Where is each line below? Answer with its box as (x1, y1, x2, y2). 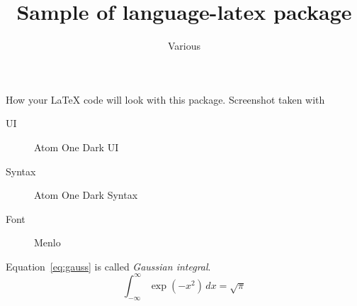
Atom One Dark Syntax (34, 187, 138, 202)
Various (167, 38, 201, 53)
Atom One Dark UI (34, 139, 119, 154)
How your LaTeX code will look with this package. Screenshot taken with (6, 92, 325, 106)
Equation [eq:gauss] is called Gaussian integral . (6, 258, 211, 273)
